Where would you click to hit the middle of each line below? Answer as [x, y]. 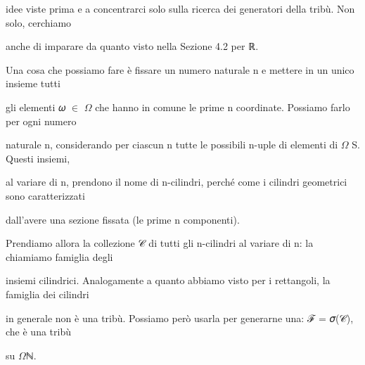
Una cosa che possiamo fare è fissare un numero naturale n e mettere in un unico [180, 69]
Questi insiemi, [38, 158]
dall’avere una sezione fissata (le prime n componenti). [123, 219]
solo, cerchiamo [39, 22]
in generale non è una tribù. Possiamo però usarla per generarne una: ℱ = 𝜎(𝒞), [180, 318]
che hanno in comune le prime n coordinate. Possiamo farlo [223, 107]
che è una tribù [38, 332]
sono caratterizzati [45, 195]
